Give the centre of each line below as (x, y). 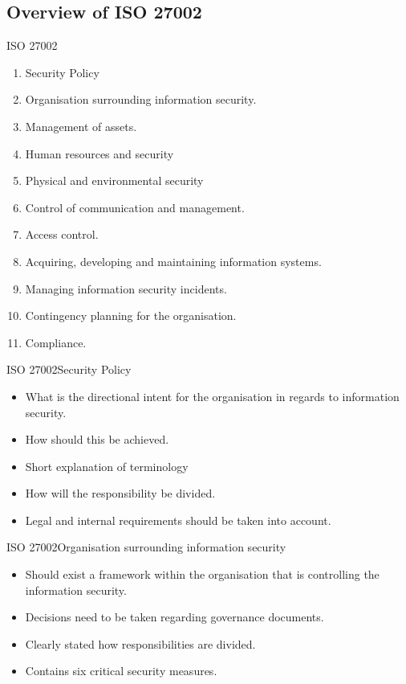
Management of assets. (81, 126)
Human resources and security (99, 153)
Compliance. (56, 342)
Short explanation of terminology (107, 466)
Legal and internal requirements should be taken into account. (178, 520)
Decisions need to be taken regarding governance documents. (175, 617)
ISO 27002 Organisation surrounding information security (146, 547)
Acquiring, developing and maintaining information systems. (173, 261)
